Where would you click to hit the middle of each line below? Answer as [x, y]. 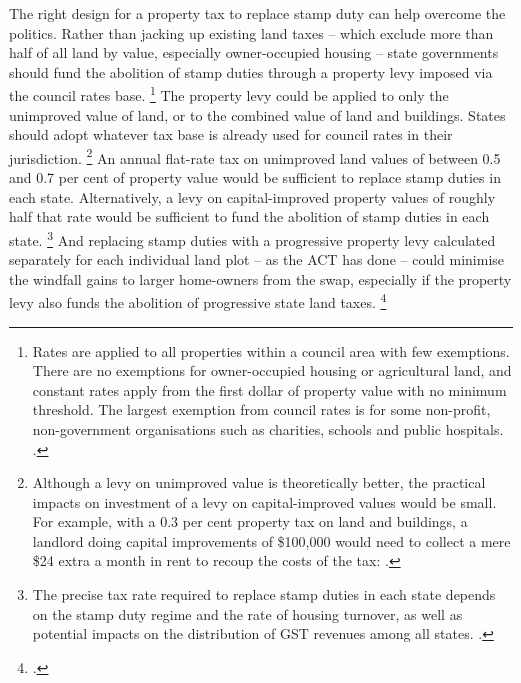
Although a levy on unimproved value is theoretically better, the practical [259, 482]
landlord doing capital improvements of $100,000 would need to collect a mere [271, 540]
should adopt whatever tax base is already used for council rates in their [231, 134]
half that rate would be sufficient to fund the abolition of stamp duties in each [249, 216]
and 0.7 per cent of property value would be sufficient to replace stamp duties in [255, 177]
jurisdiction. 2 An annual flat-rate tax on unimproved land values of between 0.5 [255, 156]
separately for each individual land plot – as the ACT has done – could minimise [257, 259]
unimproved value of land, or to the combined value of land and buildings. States [257, 114]
